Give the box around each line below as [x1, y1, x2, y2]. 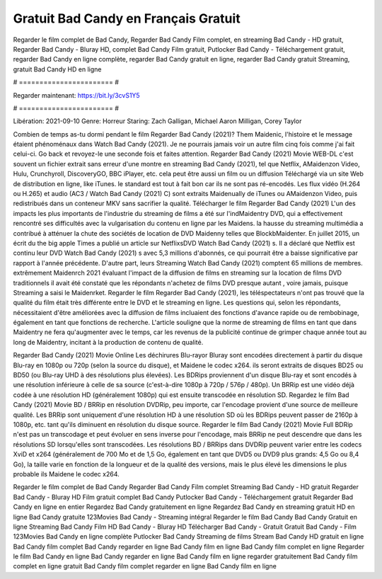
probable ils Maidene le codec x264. [13, 469, 120, 478]
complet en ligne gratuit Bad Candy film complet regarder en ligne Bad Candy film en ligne [13, 562, 277, 571]
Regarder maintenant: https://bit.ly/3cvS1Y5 [13, 91, 141, 99]
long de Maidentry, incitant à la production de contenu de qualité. [13, 338, 204, 346]
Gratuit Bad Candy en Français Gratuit [13, 11, 241, 26]
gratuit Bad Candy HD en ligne [13, 64, 102, 74]
